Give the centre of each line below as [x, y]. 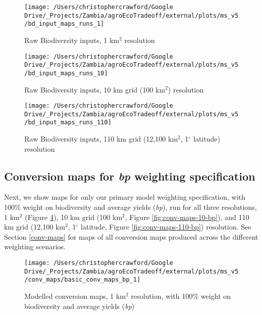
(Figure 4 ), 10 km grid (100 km [74, 217]
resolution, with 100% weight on [181, 296]
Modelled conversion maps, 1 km [75, 296]
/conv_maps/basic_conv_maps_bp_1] [83, 280]
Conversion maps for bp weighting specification [130, 176]
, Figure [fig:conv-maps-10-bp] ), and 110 [187, 217]
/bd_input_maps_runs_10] [66, 73]
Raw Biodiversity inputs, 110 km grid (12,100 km [101, 139]
